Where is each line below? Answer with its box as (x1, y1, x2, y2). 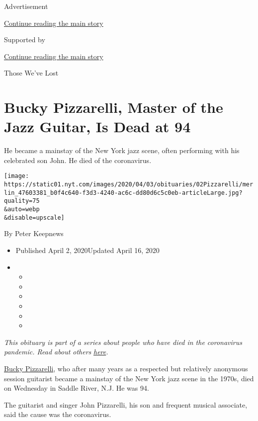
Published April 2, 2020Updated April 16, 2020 (15, 245, 160, 255)
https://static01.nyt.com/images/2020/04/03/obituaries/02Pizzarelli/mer (4, 181, 254, 188)
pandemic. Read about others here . (4, 346, 108, 357)
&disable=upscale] (4, 214, 65, 221)
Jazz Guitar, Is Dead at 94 (4, 116, 191, 137)
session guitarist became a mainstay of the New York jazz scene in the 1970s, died (4, 373, 254, 383)
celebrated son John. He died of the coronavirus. (4, 155, 152, 165)
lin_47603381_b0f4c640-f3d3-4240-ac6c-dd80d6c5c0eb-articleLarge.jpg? (4, 189, 243, 196)
